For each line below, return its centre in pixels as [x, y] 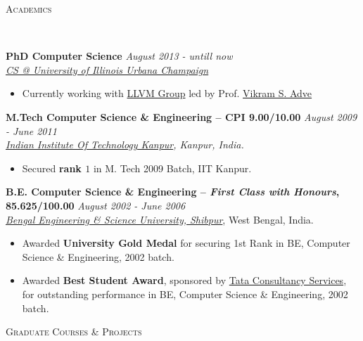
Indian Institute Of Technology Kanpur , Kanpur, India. [125, 144]
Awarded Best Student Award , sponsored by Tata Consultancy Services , [184, 280]
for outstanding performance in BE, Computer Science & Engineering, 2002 [185, 294]
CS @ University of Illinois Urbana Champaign [107, 69]
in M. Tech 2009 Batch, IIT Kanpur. [172, 168]
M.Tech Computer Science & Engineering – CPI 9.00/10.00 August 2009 [181, 116]
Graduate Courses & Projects [74, 332]
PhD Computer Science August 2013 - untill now [119, 56]
